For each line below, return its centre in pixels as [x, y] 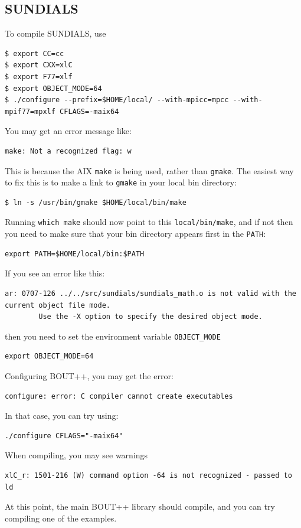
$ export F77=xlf [39, 76]
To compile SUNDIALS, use [55, 33]
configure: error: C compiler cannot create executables [119, 396]
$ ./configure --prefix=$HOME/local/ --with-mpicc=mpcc [117, 100]
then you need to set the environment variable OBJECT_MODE [113, 336]
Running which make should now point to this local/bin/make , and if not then [149, 222]
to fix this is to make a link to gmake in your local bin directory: [121, 182]
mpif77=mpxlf [30, 111]
